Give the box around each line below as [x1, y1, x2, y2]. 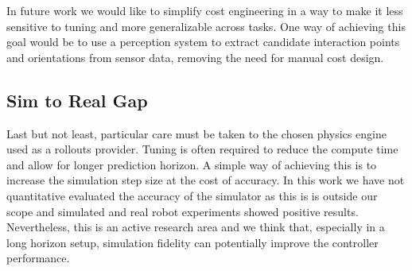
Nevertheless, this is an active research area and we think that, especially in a [6, 219, 385, 235]
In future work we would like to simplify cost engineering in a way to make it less [6, 2, 403, 18]
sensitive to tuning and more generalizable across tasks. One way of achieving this [6, 17, 406, 34]
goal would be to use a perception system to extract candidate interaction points [6, 33, 400, 50]
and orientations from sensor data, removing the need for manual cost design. [6, 48, 384, 65]
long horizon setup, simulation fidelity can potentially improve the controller [6, 234, 379, 250]
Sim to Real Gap [6, 87, 148, 112]
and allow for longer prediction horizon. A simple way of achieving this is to [6, 156, 377, 172]
